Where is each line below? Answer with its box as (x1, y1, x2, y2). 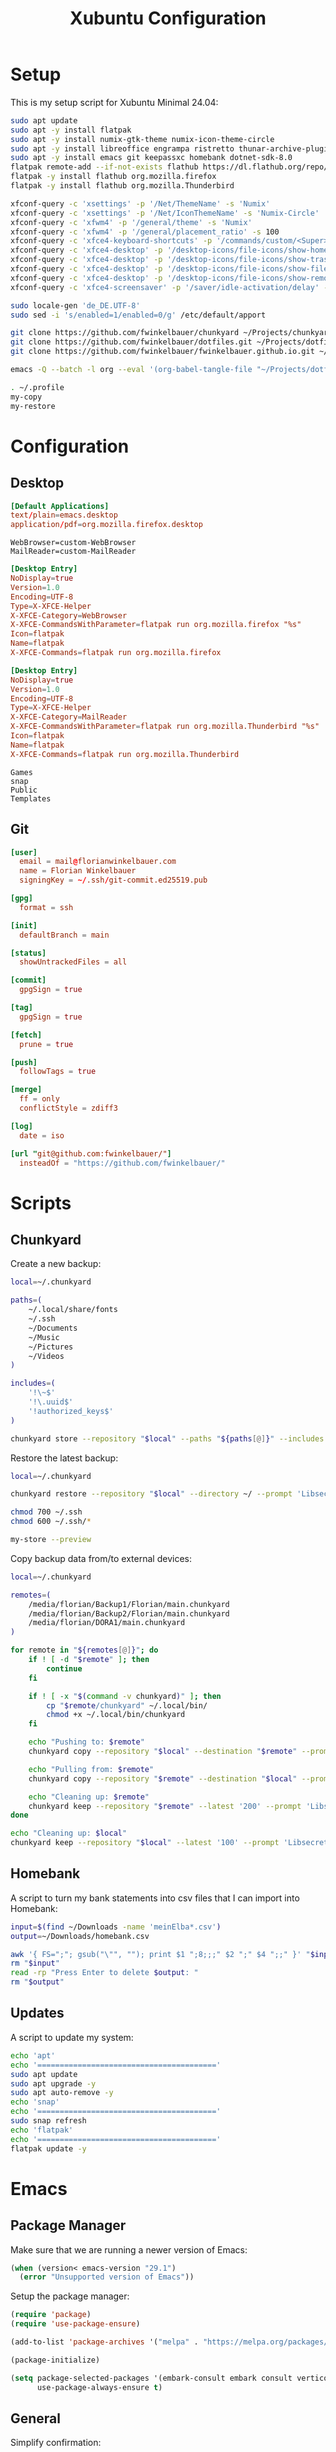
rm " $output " (10, 1977, 65, 1987)
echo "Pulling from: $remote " (28, 1764, 155, 1774)
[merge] (10, 1085, 43, 1095)
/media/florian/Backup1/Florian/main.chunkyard (28, 1599, 230, 1609)
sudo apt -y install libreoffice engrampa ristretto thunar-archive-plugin (10, 143, 333, 154)
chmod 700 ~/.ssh (10, 1507, 83, 1517)
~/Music (28, 1332, 60, 1342)
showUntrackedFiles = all (19, 957, 128, 967)
